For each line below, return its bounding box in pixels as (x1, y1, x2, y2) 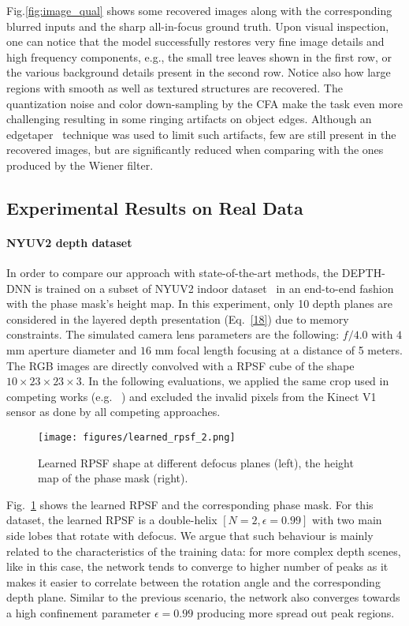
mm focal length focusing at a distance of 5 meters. (154, 342, 403, 358)
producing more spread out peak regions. (196, 605, 395, 621)
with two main (311, 512, 382, 528)
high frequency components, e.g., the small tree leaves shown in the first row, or (6, 48, 392, 65)
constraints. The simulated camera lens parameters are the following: (6, 326, 340, 343)
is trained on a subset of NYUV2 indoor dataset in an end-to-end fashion (35, 279, 394, 296)
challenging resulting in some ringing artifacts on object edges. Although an (6, 111, 372, 127)
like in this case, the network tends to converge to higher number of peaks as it (6, 558, 389, 575)
